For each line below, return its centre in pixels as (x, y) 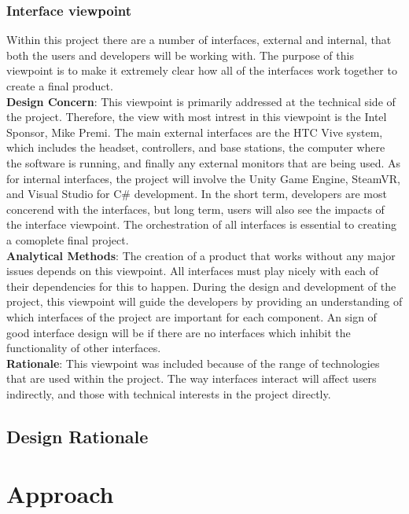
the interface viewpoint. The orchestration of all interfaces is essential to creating (201, 224)
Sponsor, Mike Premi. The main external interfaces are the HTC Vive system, (195, 132)
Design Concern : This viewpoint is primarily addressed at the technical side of (201, 101)
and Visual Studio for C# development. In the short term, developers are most (197, 194)
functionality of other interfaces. (84, 348)
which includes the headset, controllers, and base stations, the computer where (196, 147)
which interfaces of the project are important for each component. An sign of (192, 316)
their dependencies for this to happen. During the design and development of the (201, 286)
